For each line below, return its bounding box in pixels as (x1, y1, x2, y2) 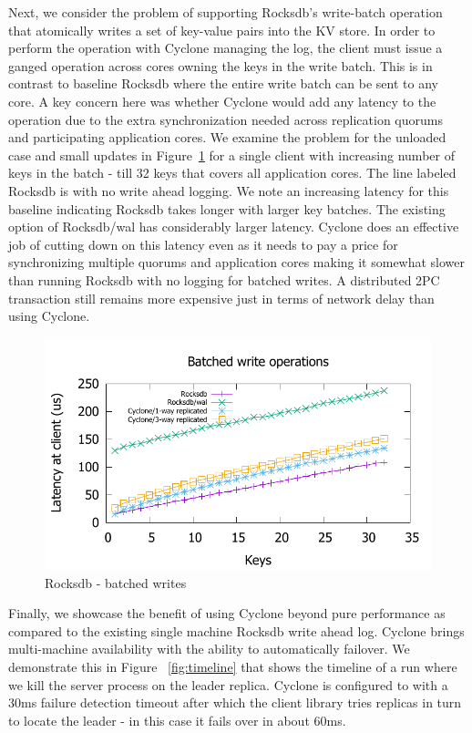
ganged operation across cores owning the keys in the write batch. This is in (8, 56, 433, 75)
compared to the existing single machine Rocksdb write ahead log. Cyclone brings (8, 621, 465, 640)
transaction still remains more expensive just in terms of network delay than (8, 288, 435, 307)
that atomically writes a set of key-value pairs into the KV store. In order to (8, 20, 436, 39)
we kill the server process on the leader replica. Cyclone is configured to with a (8, 675, 448, 694)
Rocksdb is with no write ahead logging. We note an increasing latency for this (8, 181, 449, 200)
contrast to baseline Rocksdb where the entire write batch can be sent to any (8, 74, 438, 93)
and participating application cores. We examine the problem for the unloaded (8, 128, 446, 147)
